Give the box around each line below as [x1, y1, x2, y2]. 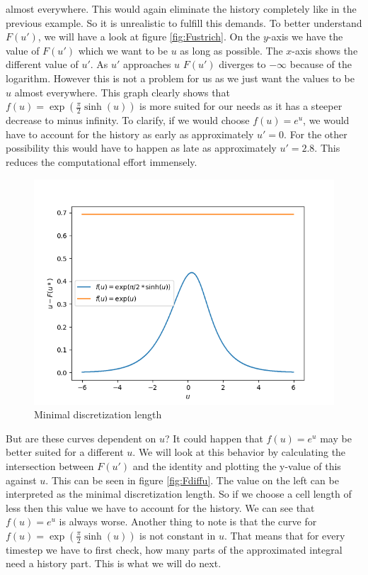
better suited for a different [6, 445, 124, 459]
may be [320, 430, 352, 445]
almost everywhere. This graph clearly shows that [14, 84, 230, 99]
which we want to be [78, 43, 168, 57]
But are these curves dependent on [6, 430, 156, 445]
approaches [123, 57, 171, 72]
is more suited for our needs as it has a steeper [139, 99, 343, 113]
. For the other [284, 126, 347, 141]
